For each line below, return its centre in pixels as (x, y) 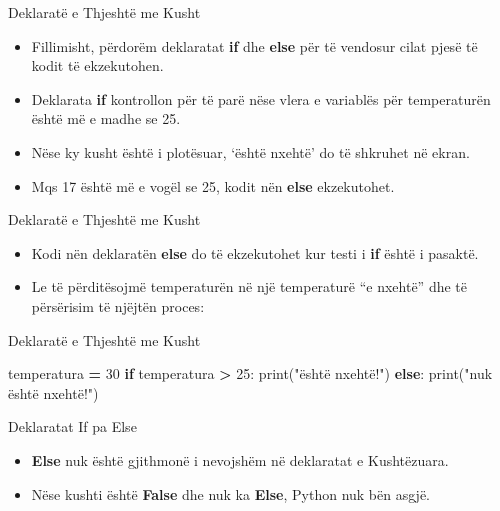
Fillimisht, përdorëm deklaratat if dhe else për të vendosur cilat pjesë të (254, 45)
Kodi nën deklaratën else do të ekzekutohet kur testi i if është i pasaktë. (255, 252)
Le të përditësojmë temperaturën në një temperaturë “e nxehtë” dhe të (249, 286)
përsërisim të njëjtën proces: (118, 305)
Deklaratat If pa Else (72, 426)
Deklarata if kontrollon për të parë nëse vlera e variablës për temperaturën (261, 98)
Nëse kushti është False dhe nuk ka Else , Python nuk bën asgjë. (231, 493)
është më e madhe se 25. (106, 118)
